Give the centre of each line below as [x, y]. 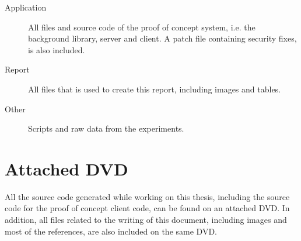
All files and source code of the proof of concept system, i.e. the [142, 27]
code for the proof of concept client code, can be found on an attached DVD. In [147, 208]
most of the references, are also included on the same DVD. [111, 231]
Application [26, 7]
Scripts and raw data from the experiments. [106, 128]
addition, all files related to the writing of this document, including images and [146, 220]
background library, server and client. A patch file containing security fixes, [162, 38]
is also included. [57, 49]
